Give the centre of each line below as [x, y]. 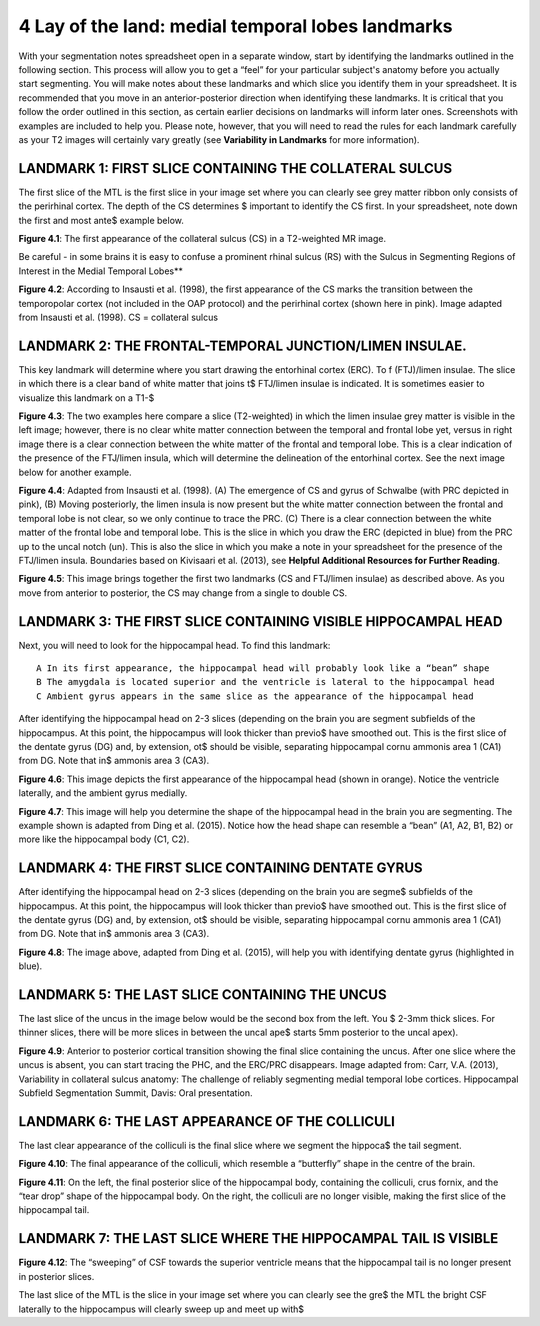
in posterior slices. [56, 1276]
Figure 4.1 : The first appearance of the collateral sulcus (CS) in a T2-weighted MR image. [202, 238]
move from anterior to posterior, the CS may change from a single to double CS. [183, 592]
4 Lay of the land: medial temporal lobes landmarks [235, 26]
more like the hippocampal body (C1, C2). [104, 839]
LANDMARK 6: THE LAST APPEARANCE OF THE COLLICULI [206, 1121]
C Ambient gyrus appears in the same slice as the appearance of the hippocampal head [255, 696]
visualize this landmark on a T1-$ [86, 397]
